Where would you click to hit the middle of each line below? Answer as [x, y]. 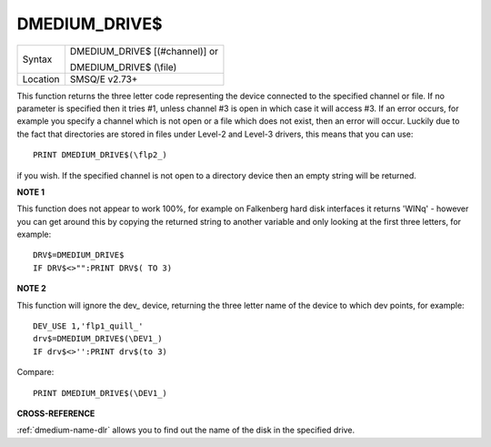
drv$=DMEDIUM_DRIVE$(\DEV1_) [98, 339]
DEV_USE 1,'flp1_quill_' [88, 326]
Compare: [35, 372]
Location [41, 79]
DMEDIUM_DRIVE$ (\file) [123, 66]
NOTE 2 [31, 289]
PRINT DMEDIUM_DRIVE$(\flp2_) [100, 155]
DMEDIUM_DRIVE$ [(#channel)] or [144, 51]
